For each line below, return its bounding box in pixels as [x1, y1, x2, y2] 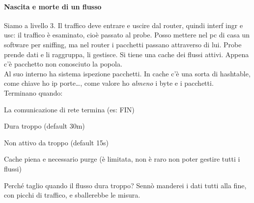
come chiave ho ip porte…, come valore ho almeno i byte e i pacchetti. [4, 78, 214, 88]
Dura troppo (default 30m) [4, 121, 85, 131]
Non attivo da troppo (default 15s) [4, 137, 109, 147]
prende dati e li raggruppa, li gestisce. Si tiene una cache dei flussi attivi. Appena [4, 49, 249, 59]
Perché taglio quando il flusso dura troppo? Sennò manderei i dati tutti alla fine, [4, 180, 247, 190]
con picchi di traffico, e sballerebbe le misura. [4, 190, 141, 200]
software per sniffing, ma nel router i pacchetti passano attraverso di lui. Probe [4, 39, 242, 49]
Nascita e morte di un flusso [4, 1, 102, 11]
